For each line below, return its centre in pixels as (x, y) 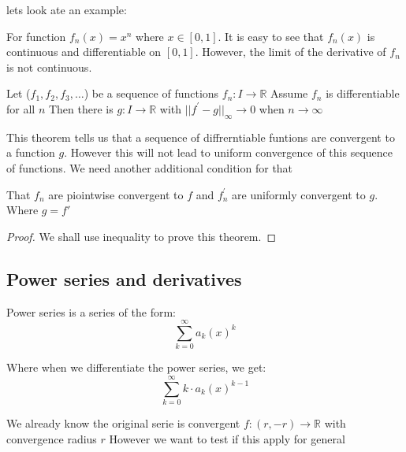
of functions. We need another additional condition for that (150, 167)
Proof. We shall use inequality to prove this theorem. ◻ (142, 236)
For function (36, 36)
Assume (289, 93)
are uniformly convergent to (299, 194)
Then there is (81, 108)
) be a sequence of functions (151, 93)
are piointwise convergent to (116, 194)
